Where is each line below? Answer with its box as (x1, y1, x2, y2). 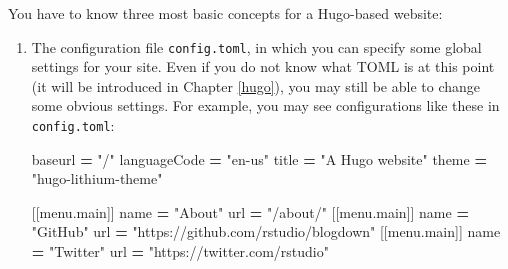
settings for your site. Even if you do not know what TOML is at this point (31, 56, 495, 77)
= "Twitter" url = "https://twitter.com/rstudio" (31, 241, 329, 262)
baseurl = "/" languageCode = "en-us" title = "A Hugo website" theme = (31, 148, 487, 169)
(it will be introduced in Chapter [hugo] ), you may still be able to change (31, 75, 480, 96)
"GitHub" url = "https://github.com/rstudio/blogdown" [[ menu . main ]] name (31, 221, 501, 242)
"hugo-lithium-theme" (31, 168, 163, 189)
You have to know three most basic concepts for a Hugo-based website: (8, 3, 443, 23)
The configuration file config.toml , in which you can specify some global (31, 36, 482, 57)
